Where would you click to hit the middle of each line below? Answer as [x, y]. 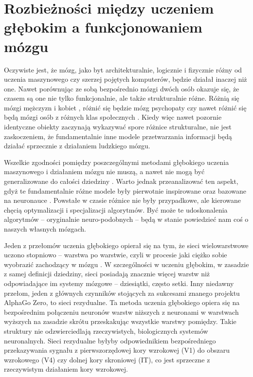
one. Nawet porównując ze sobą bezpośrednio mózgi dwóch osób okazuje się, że [122, 88]
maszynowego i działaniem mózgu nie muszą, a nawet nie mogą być [104, 171]
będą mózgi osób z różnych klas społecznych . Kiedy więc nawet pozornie [113, 117]
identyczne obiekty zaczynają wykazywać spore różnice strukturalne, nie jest [118, 127]
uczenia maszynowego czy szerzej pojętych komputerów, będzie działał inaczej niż [126, 79]
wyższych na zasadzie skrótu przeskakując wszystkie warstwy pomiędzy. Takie [120, 321]
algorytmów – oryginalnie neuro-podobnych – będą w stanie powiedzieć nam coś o [126, 219]
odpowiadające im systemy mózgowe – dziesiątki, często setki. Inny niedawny [119, 283]
